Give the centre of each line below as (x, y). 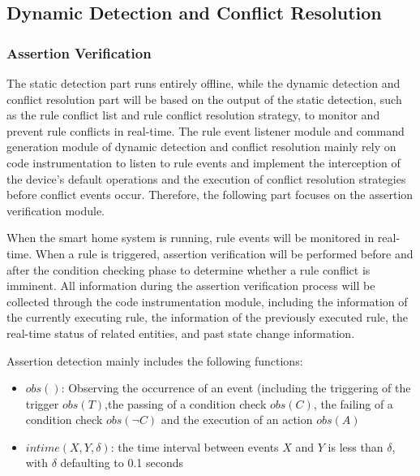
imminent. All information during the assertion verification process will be (191, 286)
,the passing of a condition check (186, 403)
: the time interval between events (195, 446)
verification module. (56, 210)
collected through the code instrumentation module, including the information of (207, 301)
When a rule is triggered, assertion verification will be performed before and (224, 253)
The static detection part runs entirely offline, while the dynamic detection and (204, 83)
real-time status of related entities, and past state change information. (181, 333)
